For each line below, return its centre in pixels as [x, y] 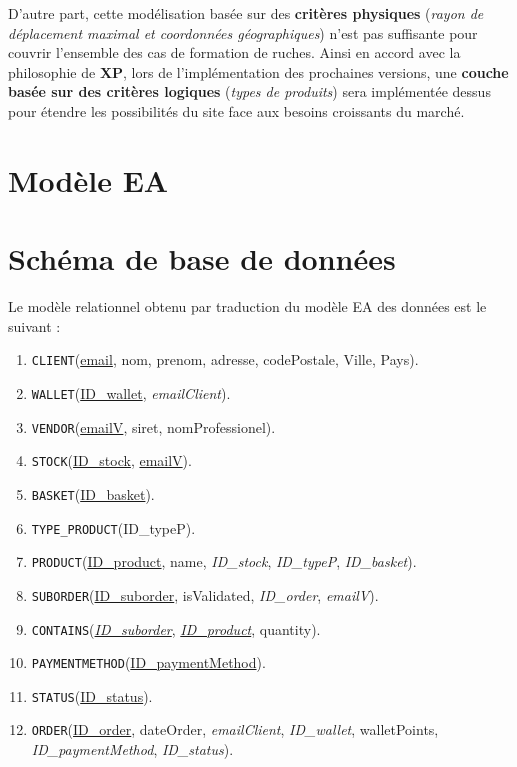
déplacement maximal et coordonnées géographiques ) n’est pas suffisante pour [243, 32]
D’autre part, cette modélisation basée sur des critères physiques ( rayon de [246, 13]
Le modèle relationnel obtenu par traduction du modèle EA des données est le [247, 306]
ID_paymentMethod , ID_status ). [132, 749]
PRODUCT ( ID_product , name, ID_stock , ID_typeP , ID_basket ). [224, 561]
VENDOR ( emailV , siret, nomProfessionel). [153, 426]
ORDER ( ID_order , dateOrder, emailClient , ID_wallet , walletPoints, [235, 729]
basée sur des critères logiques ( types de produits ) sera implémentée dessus [249, 91]
